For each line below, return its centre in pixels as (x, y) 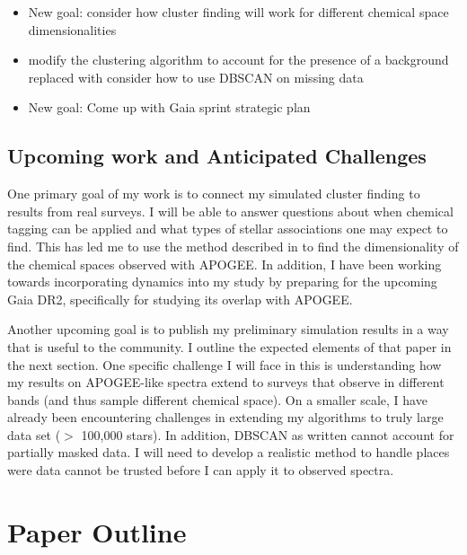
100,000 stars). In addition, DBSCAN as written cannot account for (268, 434)
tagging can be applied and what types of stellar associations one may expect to (228, 229)
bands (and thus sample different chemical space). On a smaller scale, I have (217, 399)
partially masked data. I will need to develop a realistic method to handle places (229, 452)
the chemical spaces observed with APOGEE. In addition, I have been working (225, 264)
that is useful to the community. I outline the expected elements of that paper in (229, 346)
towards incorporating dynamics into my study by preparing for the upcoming (222, 282)
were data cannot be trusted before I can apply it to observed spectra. (201, 470)
